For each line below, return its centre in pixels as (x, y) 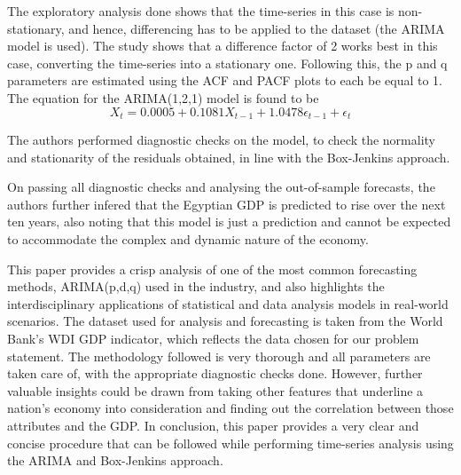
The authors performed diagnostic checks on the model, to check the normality (221, 140)
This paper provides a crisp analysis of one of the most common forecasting (212, 269)
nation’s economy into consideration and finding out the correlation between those (230, 408)
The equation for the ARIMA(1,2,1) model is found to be (163, 97)
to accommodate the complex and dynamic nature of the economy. (188, 238)
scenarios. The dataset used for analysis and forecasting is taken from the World (225, 321)
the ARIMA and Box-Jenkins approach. (115, 460)
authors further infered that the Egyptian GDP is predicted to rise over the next (227, 204)
